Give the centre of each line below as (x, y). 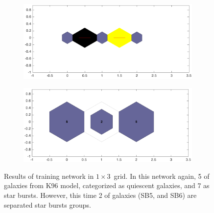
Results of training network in (49, 176)
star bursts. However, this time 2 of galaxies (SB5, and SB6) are (100, 195)
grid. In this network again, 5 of (162, 176)
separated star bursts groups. (48, 204)
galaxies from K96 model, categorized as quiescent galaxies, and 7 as (107, 185)
